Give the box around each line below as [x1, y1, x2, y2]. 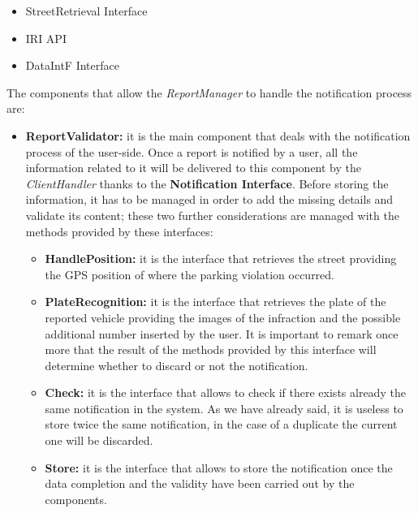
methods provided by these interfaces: [25, 222, 213, 239]
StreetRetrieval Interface [25, 2, 148, 19]
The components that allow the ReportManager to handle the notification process [6, 84, 412, 101]
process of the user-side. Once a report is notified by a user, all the [25, 143, 358, 160]
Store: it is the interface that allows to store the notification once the [45, 459, 393, 476]
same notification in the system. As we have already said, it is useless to [45, 399, 403, 416]
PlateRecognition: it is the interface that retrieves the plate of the [45, 293, 386, 310]
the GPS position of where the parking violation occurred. [45, 265, 335, 282]
